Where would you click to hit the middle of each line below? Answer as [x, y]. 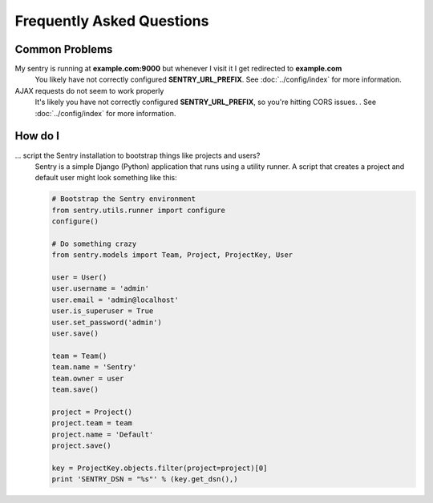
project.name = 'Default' [103, 434]
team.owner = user [88, 378]
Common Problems [64, 49]
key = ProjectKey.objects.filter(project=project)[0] [160, 468]
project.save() [81, 445]
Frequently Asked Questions [112, 21]
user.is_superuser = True [103, 311]
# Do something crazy [94, 243]
